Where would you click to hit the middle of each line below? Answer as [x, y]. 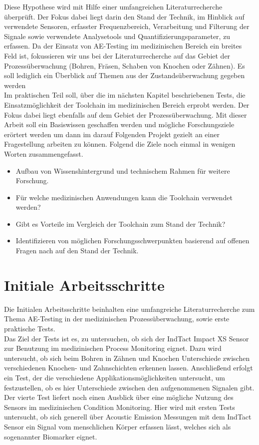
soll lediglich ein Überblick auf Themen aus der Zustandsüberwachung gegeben [125, 75]
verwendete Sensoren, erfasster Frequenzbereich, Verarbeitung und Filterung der [127, 26]
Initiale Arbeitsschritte [84, 285]
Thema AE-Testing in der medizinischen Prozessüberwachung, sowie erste [117, 319]
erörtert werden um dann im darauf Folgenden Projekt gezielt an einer [112, 134]
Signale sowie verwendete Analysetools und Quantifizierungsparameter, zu [117, 36]
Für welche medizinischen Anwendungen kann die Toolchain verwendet [124, 197]
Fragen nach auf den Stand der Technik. [77, 251]
